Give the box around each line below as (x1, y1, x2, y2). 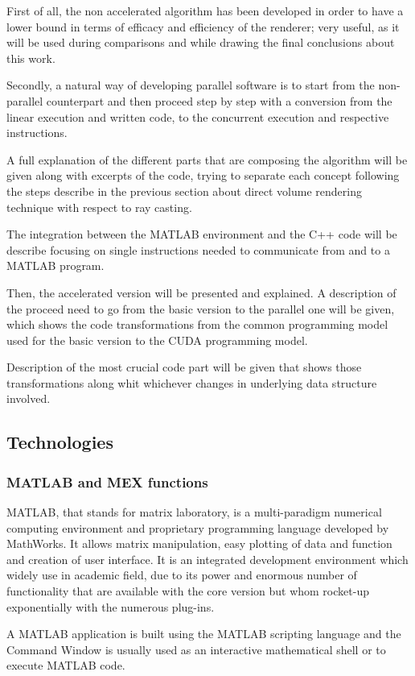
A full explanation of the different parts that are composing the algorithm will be (6, 151, 408, 168)
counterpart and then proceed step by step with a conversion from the (46, 92, 392, 109)
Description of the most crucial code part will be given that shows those (6, 359, 362, 375)
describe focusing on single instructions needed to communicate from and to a (6, 241, 390, 258)
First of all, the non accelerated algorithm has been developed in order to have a (6, 2, 404, 19)
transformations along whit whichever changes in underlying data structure (6, 374, 377, 391)
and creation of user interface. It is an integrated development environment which (6, 550, 409, 567)
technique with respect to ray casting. (6, 198, 192, 215)
